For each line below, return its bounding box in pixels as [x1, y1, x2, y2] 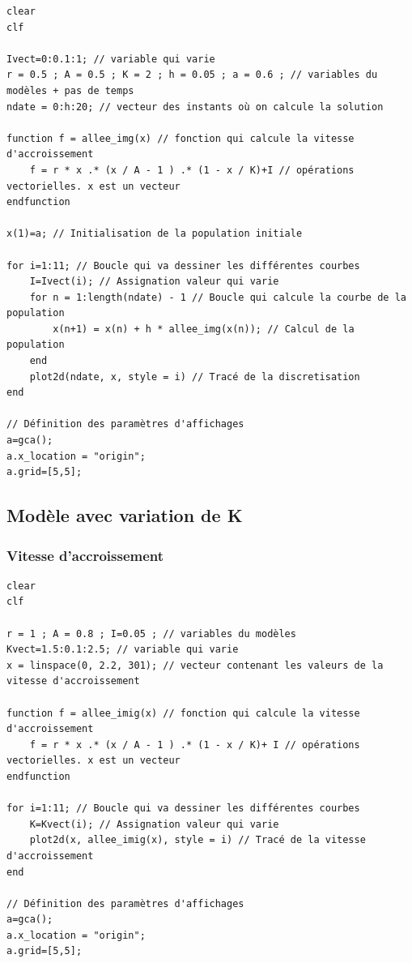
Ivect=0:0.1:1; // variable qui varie [6, 53, 215, 65]
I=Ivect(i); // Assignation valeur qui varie [29, 276, 279, 288]
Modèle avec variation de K [6, 503, 243, 528]
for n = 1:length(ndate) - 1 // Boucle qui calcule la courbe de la [29, 291, 406, 303]
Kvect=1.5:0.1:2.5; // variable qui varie [6, 644, 239, 656]
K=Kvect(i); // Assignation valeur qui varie [29, 818, 279, 830]
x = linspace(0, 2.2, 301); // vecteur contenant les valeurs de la [6, 659, 384, 671]
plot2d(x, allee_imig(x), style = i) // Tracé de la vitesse [29, 834, 366, 846]
